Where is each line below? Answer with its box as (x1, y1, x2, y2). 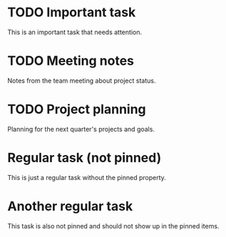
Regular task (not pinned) (7, 150, 162, 166)
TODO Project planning (7, 101, 146, 117)
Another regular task (7, 198, 133, 214)
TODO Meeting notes (7, 53, 134, 69)
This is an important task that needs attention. (7, 28, 143, 36)
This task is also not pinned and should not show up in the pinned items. (7, 221, 220, 230)
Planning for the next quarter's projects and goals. (7, 125, 155, 133)
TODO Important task (7, 4, 136, 21)
